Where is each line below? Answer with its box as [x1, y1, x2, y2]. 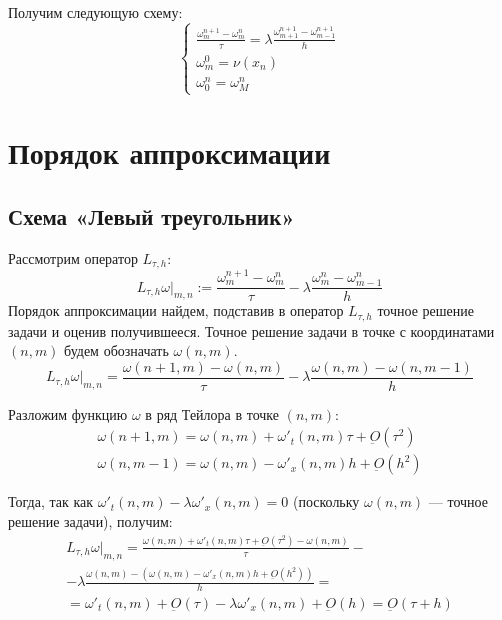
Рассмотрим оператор [8, 247, 138, 268]
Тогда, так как [8, 491, 94, 512]
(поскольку [292, 491, 360, 512]
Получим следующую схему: [8, 2, 183, 22]
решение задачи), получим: [8, 511, 173, 532]
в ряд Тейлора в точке [145, 403, 280, 424]
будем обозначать [64, 340, 169, 361]
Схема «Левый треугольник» [8, 200, 295, 231]
